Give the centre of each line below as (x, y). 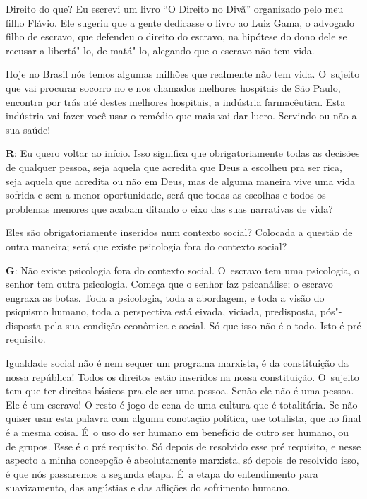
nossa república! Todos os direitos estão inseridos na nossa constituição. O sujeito (182, 376)
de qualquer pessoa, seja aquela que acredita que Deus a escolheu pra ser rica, (174, 166)
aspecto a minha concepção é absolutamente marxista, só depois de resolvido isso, (182, 460)
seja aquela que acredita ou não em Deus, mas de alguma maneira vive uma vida (181, 181)
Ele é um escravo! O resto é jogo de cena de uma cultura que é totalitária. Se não (182, 404)
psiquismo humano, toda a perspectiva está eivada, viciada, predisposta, (162, 311)
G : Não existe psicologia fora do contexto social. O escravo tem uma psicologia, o (183, 270)
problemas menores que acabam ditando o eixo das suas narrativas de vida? (169, 208)
